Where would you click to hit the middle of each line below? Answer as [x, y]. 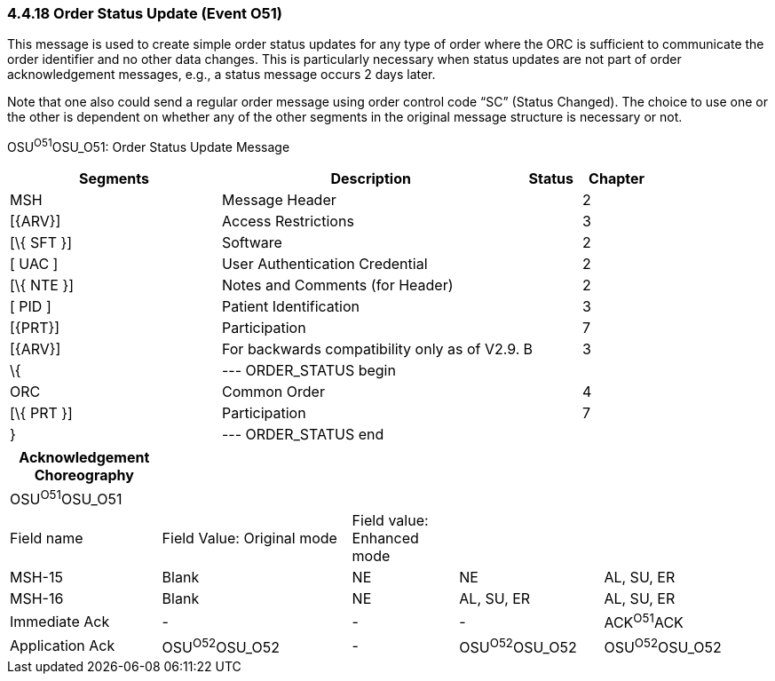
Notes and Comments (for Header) [337, 285]
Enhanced [385, 538]
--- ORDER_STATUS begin [308, 371]
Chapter [617, 179]
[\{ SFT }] [41, 243]
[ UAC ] [34, 264]
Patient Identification [290, 307]
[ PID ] [31, 307]
